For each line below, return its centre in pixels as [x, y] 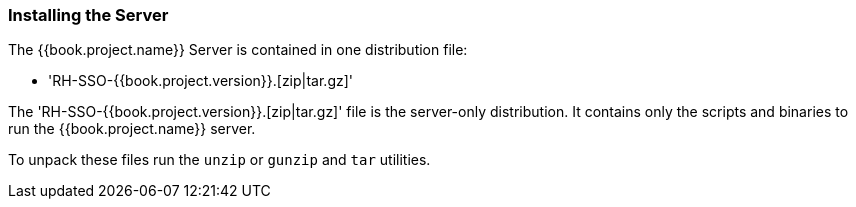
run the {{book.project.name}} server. [132, 129]
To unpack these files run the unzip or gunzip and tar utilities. [219, 160]
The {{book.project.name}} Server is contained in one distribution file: [238, 50]
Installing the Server [88, 15]
